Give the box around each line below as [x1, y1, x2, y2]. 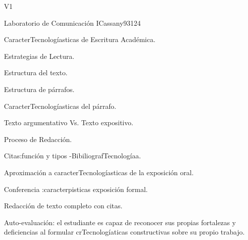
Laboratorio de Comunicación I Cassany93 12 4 [4, 17, 141, 28]
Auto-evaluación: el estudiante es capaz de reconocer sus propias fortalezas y [4, 217, 236, 227]
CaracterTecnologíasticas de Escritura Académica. [4, 34, 155, 45]
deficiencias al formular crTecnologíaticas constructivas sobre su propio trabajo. [4, 227, 245, 237]
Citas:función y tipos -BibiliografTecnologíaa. [4, 150, 141, 161]
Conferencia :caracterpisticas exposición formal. [4, 184, 148, 194]
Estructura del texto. [4, 67, 68, 78]
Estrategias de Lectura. [4, 50, 75, 61]
